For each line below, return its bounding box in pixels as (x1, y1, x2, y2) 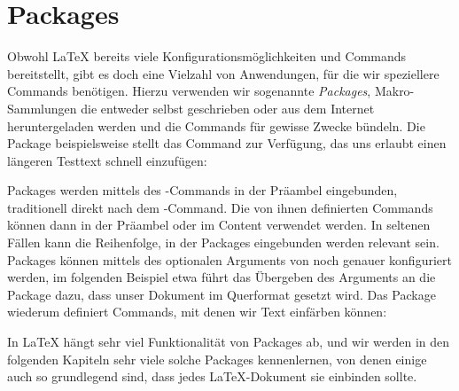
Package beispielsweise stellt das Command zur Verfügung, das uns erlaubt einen (7, 134, 447, 152)
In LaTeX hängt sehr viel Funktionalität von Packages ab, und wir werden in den (7, 332, 450, 351)
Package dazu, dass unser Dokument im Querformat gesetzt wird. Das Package (7, 285, 436, 303)
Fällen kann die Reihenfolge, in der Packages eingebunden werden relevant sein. (7, 233, 440, 252)
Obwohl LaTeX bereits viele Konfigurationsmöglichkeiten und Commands (7, 47, 407, 66)
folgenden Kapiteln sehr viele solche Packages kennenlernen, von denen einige (7, 349, 427, 368)
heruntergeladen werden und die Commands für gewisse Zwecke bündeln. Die (7, 116, 425, 135)
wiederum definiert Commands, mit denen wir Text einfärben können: (7, 302, 387, 321)
